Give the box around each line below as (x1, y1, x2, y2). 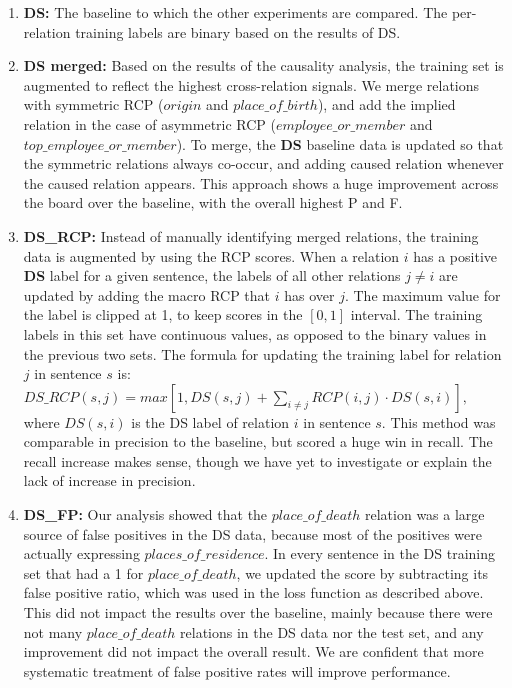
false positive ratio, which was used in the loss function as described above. (23, 582, 484, 603)
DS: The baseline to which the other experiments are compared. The (23, 2, 448, 22)
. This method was (381, 411, 496, 432)
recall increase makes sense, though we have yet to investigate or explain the (23, 450, 492, 471)
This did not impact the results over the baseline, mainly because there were (23, 602, 493, 623)
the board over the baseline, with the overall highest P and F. (23, 192, 403, 213)
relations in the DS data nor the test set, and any (180, 621, 484, 642)
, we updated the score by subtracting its (236, 562, 489, 583)
